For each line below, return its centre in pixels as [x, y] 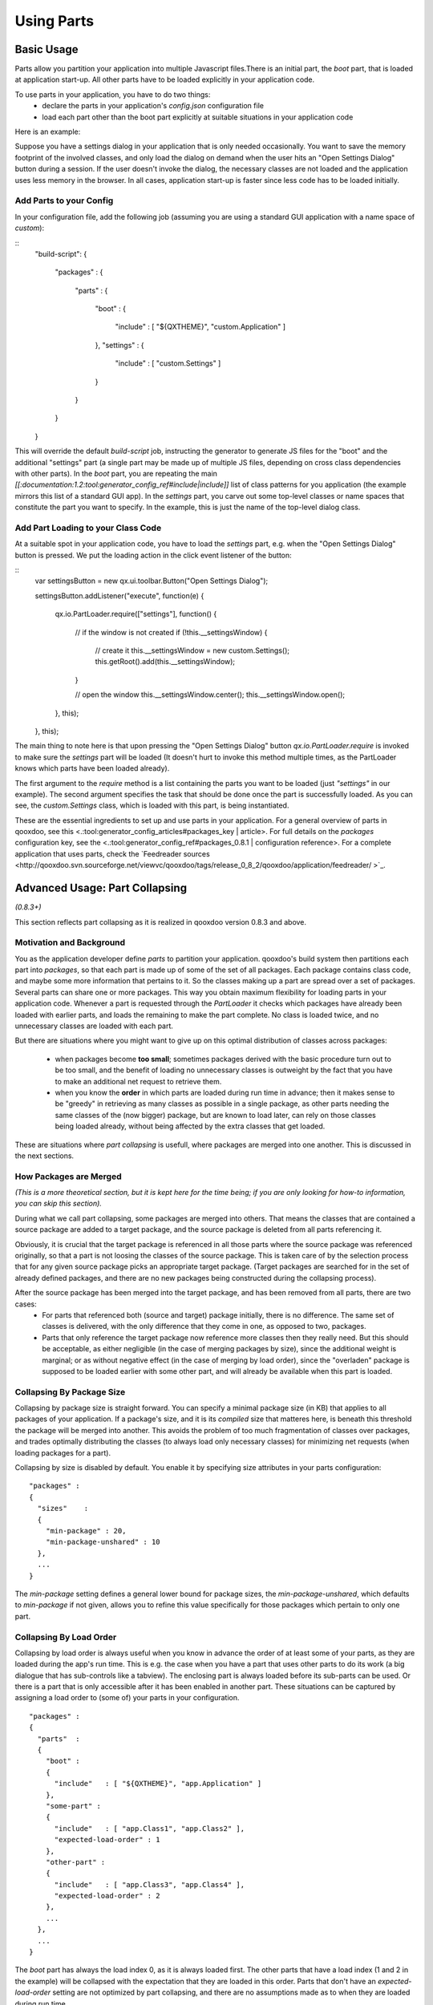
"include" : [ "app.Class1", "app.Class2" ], [149, 1828]
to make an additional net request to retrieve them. [138, 1081]
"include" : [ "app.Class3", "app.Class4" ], [149, 1884]
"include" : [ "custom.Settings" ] [168, 363]
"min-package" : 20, [86, 1531]
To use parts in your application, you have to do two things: [113, 94]
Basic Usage [47, 49]
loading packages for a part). [63, 1452]
